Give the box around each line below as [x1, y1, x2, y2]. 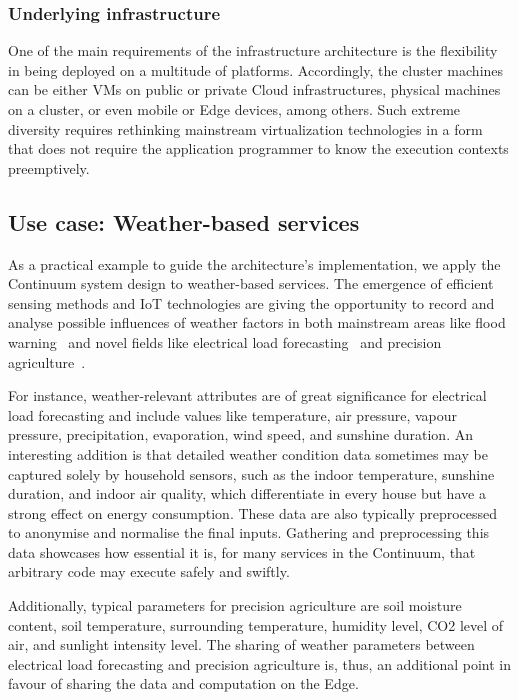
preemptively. [8, 157, 90, 178]
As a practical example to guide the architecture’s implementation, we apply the [8, 253, 501, 274]
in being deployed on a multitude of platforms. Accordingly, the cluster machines [8, 59, 504, 80]
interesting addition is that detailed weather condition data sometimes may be [8, 443, 488, 464]
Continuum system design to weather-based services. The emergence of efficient [8, 273, 494, 294]
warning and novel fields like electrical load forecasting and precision [8, 331, 442, 352]
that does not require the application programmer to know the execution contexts [8, 138, 509, 159]
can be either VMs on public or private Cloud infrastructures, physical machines [8, 79, 501, 100]
